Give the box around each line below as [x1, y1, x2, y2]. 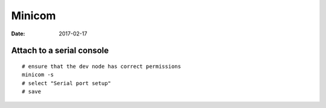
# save [22, 88, 42, 95]
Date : [11, 30, 25, 37]
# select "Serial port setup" [22, 80, 112, 86]
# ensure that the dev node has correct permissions [22, 63, 181, 70]
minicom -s [22, 71, 54, 78]
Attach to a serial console [11, 46, 109, 56]
